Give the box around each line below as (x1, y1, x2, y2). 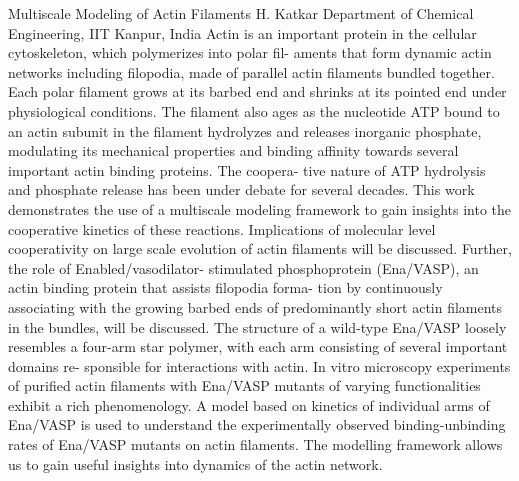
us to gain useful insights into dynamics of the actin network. (8, 453, 383, 474)
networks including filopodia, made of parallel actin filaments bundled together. (8, 61, 495, 82)
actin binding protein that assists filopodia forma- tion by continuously (8, 277, 443, 298)
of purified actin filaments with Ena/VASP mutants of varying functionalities (8, 375, 481, 396)
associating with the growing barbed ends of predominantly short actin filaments (8, 296, 503, 317)
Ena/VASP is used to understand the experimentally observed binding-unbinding (8, 414, 506, 435)
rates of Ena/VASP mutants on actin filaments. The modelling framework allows (8, 434, 503, 455)
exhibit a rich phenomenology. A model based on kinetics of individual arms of (8, 394, 490, 415)
